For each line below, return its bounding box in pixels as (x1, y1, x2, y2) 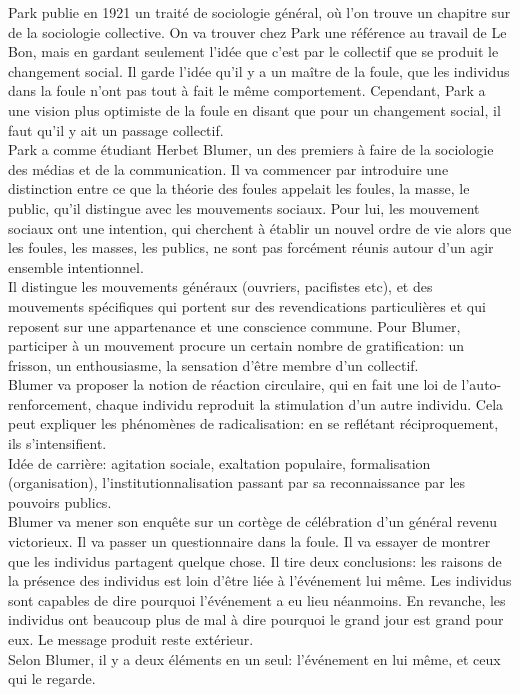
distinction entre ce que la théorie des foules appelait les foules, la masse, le (8, 178, 470, 199)
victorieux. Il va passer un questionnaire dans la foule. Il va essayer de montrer (8, 531, 491, 552)
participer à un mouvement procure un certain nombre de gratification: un (8, 335, 465, 356)
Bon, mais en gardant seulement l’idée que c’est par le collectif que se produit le (8, 41, 499, 62)
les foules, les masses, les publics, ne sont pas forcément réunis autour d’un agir (8, 237, 494, 258)
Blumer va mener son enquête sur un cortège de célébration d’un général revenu (8, 511, 498, 532)
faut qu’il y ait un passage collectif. (8, 119, 224, 140)
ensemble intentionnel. (8, 256, 144, 277)
